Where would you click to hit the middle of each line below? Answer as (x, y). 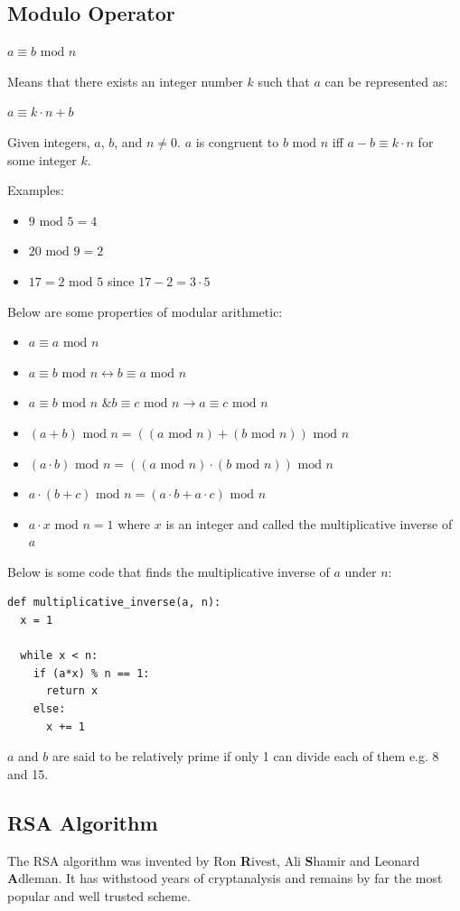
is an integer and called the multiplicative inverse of (309, 523)
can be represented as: (386, 81)
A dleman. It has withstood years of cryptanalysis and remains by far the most (225, 878)
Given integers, (49, 141)
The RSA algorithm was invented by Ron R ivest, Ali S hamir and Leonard (214, 860)
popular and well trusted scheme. (99, 895)
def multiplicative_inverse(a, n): (114, 603)
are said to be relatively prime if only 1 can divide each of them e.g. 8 (245, 756)
